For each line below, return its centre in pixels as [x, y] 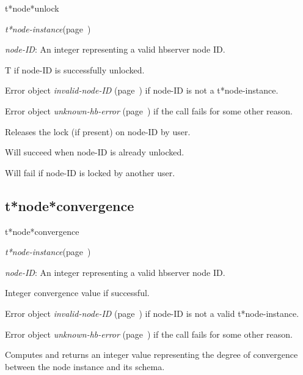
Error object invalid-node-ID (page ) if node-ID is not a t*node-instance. [142, 90]
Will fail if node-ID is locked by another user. [90, 172]
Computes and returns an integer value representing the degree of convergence [151, 355]
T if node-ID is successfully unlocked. [75, 69]
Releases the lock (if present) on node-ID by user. [98, 131]
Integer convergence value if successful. [77, 293]
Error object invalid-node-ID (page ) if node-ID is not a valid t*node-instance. [152, 313]
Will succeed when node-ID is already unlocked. [95, 152]
